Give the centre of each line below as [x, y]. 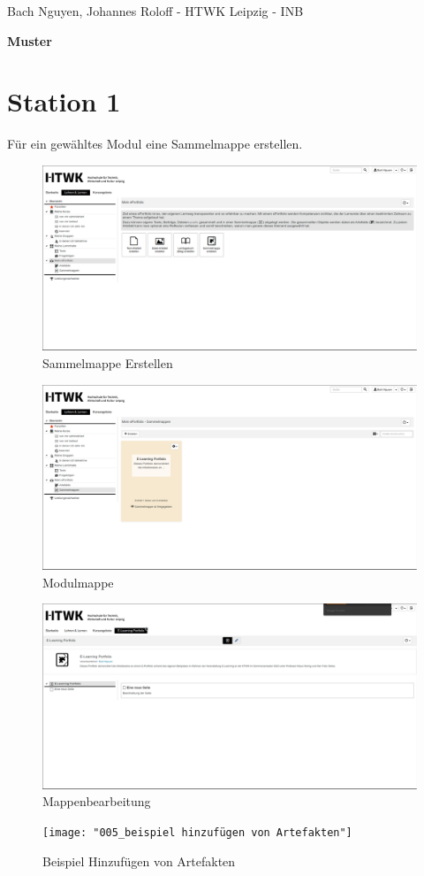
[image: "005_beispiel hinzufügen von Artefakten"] [197, 833]
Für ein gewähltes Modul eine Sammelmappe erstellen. [155, 144]
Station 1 [64, 101]
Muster [30, 40]
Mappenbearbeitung [97, 801]
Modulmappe [78, 582]
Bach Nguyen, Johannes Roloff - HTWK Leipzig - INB [155, 11]
